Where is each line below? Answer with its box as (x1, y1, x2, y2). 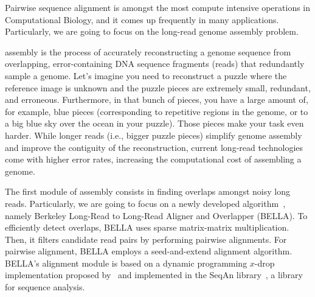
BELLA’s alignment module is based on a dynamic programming (5, 256, 247, 269)
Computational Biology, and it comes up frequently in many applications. (5, 13, 279, 26)
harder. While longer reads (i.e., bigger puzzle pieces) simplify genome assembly (5, 128, 302, 141)
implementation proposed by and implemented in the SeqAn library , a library (5, 268, 303, 281)
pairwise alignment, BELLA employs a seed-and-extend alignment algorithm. (5, 245, 292, 257)
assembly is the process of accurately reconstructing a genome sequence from (5, 45, 291, 58)
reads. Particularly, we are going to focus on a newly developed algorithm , (5, 197, 286, 209)
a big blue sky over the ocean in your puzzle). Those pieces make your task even (5, 117, 304, 130)
